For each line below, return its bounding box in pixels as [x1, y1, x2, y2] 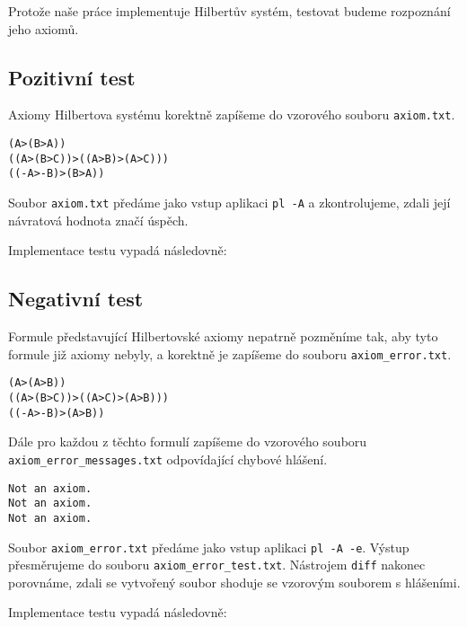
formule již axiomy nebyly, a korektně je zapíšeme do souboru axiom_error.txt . [8, 344, 452, 363]
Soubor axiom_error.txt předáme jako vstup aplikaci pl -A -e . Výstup [8, 537, 410, 556]
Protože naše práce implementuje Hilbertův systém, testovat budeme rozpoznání [8, 2, 451, 20]
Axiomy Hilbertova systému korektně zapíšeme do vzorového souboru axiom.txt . [8, 105, 455, 124]
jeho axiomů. [8, 19, 79, 38]
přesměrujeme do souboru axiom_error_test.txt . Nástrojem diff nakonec [8, 555, 426, 574]
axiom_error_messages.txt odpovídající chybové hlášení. [8, 449, 328, 468]
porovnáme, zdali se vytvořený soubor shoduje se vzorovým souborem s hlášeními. [8, 572, 461, 591]
